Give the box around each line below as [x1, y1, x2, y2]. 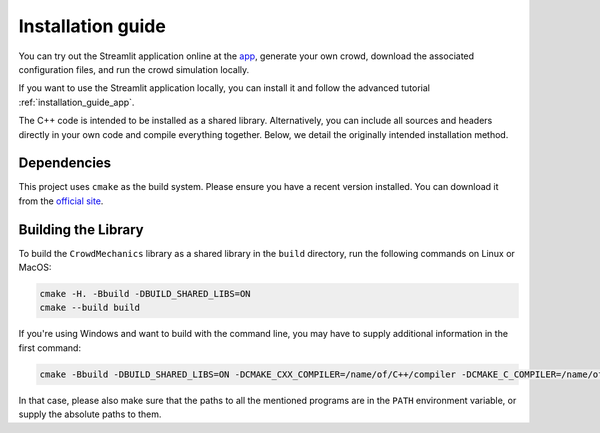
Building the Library [18, 221, 144, 238]
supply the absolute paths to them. [18, 408, 162, 420]
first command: [18, 341, 82, 354]
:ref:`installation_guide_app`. [18, 96, 135, 108]
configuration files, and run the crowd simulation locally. [18, 63, 250, 75]
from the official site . [18, 195, 104, 207]
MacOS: [18, 261, 52, 274]
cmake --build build [39, 302, 140, 314]
